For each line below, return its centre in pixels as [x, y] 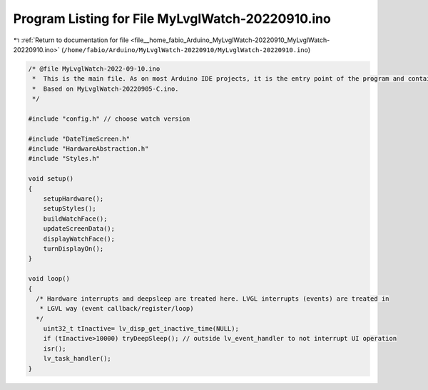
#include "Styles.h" [64, 159]
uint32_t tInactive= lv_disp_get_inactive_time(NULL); [141, 329]
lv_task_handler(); [77, 359]
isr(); [55, 349]
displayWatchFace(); [79, 239]
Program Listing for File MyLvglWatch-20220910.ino [172, 19]
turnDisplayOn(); [73, 249]
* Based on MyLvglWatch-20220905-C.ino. [106, 89]
